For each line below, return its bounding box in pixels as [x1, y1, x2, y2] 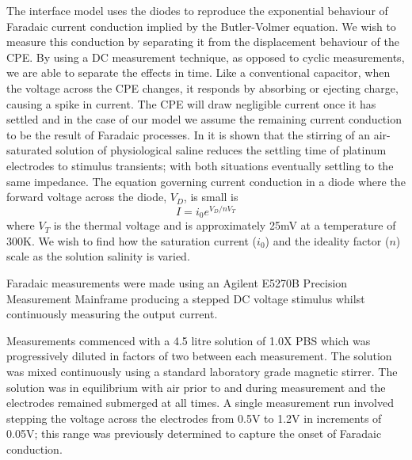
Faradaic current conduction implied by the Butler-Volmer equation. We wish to [6, 17, 396, 34]
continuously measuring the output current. [6, 306, 218, 322]
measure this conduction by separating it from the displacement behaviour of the [6, 33, 399, 50]
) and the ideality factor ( [265, 232, 390, 249]
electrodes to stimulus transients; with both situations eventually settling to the [6, 157, 394, 173]
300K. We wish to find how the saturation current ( [6, 232, 257, 249]
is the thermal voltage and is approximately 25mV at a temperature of [53, 217, 396, 234]
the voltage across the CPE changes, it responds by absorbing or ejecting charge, [6, 79, 399, 96]
